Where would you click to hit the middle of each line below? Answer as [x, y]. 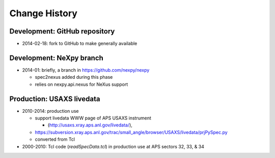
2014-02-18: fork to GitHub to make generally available [80, 44]
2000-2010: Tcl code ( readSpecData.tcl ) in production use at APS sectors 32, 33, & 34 [113, 146]
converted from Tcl [55, 139]
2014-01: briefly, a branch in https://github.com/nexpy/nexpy [86, 70]
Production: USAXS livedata [55, 99]
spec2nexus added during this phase [74, 77]
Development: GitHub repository [62, 31]
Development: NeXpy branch [57, 58]
